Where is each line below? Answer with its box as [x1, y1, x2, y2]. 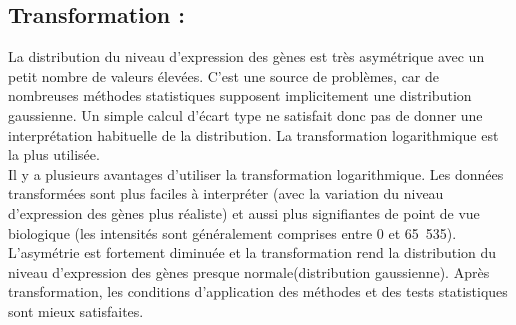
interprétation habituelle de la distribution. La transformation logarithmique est [8, 124, 499, 145]
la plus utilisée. [8, 144, 100, 165]
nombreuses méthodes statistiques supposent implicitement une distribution [8, 85, 472, 106]
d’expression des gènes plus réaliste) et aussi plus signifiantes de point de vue [8, 202, 480, 223]
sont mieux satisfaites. [8, 300, 144, 321]
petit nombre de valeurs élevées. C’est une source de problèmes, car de [8, 65, 440, 86]
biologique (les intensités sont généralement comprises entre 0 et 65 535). [8, 222, 457, 243]
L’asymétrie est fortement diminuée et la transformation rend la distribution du [8, 242, 497, 263]
